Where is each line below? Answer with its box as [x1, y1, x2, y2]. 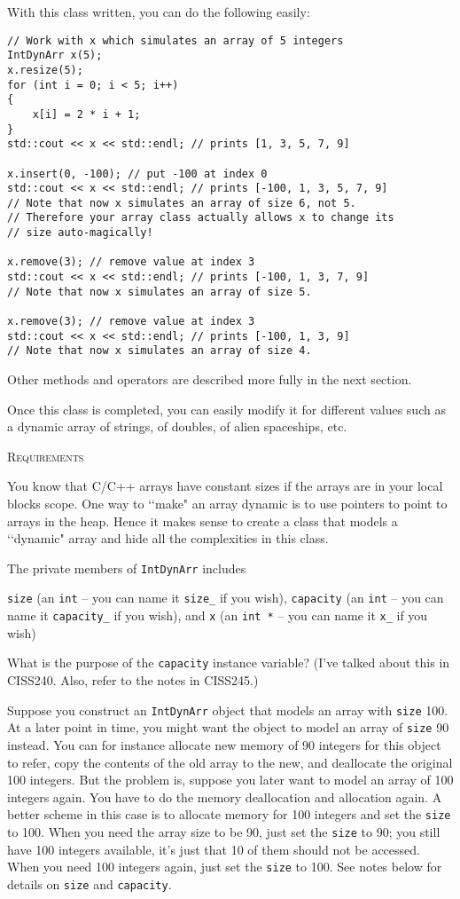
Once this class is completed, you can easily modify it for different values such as [7, 399, 446, 418]
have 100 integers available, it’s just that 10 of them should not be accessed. [7, 840, 420, 858]
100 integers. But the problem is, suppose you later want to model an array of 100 [7, 770, 454, 789]
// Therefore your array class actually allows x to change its [7, 211, 394, 225]
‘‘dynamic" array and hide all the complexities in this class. [7, 529, 329, 548]
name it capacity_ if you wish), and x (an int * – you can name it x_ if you [7, 606, 428, 625]
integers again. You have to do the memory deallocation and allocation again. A [7, 787, 442, 806]
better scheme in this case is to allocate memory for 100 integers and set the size [7, 805, 451, 824]
